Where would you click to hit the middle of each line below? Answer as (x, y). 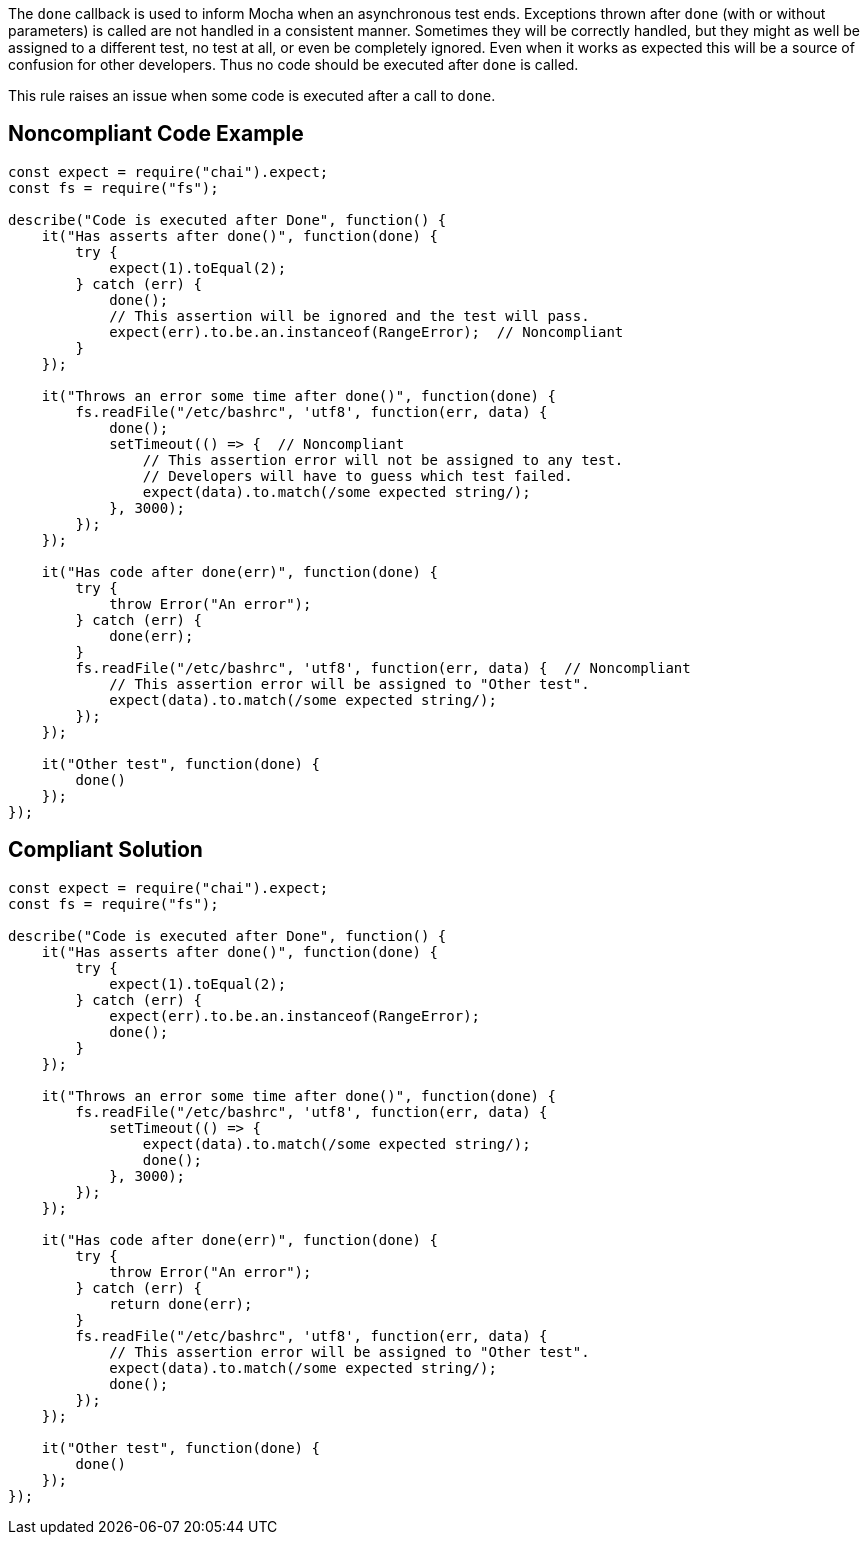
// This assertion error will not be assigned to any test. (383, 459)
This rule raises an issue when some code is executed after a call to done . (252, 95)
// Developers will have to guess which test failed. (357, 475)
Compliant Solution (105, 850)
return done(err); (181, 1303)
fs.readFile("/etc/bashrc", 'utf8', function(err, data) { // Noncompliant (383, 667)
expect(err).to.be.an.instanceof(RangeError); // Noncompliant (366, 331)
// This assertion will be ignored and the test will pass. (349, 315)
